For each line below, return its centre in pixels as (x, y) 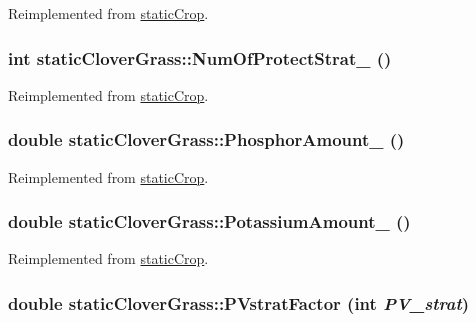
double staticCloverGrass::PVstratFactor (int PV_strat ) (239, 302)
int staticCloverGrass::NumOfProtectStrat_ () (200, 57)
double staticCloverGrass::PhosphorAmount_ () (206, 139)
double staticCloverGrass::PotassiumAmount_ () (209, 221)
